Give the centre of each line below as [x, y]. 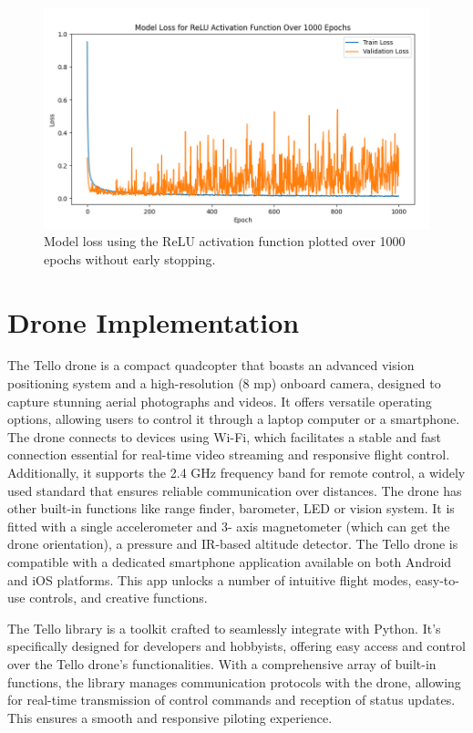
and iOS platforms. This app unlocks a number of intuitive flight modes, [210, 579]
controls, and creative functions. [118, 598]
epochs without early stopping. [130, 258]
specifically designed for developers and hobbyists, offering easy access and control [236, 646]
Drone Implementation [154, 321]
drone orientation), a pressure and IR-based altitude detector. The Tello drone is [233, 544]
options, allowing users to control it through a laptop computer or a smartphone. [234, 419]
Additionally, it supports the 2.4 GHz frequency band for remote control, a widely [236, 473]
